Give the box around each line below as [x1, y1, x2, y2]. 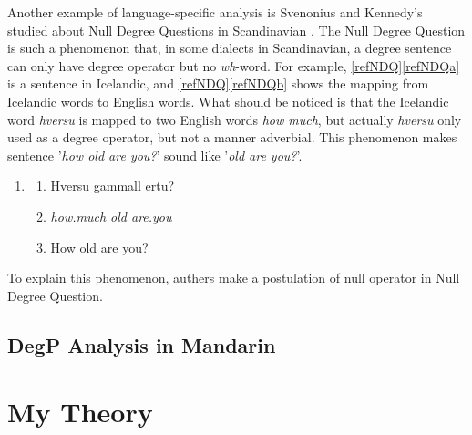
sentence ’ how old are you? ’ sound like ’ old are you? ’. [7, 145, 303, 164]
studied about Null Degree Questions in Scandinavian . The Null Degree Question [7, 20, 466, 39]
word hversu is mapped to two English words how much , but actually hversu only [7, 109, 462, 129]
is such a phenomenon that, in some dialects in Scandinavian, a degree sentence [7, 38, 452, 57]
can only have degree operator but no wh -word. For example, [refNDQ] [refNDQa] [7, 56, 460, 75]
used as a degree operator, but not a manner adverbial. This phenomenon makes [7, 128, 457, 147]
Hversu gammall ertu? [50, 176, 175, 195]
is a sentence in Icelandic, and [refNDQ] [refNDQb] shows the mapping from [7, 74, 429, 93]
